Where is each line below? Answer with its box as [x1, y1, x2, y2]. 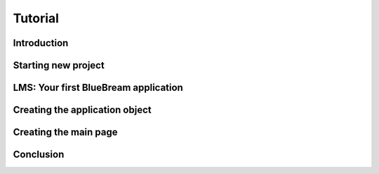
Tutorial [13, 10, 60, 26]
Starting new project [13, 59, 105, 71]
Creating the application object [13, 104, 152, 116]
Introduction [13, 37, 69, 49]
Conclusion [13, 149, 65, 161]
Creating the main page [13, 126, 118, 138]
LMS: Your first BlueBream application [13, 82, 184, 94]
